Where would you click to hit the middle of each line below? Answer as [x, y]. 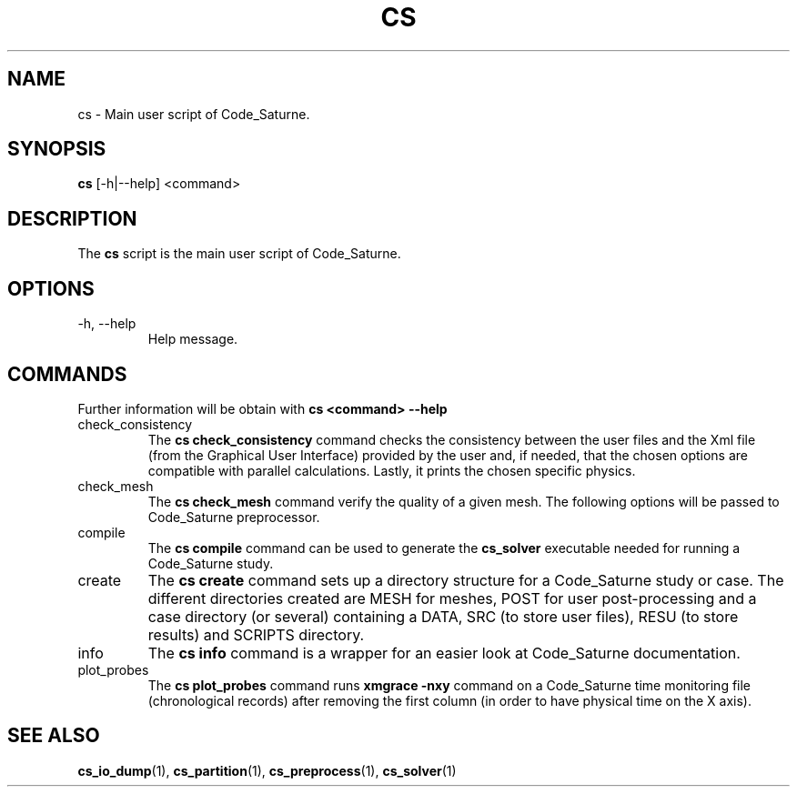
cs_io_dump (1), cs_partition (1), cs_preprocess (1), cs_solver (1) [267, 770]
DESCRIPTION [72, 218]
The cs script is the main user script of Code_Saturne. [239, 254]
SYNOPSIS [57, 149]
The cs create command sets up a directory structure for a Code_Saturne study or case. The [466, 580]
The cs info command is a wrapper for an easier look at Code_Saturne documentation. [444, 653]
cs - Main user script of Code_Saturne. [194, 114]
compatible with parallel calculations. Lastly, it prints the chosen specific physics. [392, 470]
